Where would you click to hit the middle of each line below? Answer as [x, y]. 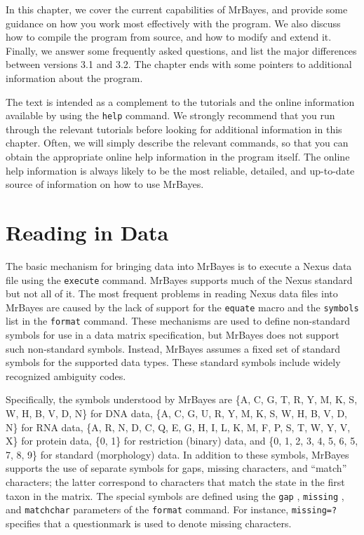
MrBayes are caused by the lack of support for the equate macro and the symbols [182, 307]
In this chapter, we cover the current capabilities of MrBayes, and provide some [177, 9]
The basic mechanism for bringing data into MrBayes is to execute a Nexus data [179, 265]
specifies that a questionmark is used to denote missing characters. [149, 523]
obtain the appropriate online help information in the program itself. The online [178, 156]
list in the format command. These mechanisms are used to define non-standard [178, 321]
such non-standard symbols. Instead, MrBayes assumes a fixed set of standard [173, 348]
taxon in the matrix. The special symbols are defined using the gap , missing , [175, 495]
